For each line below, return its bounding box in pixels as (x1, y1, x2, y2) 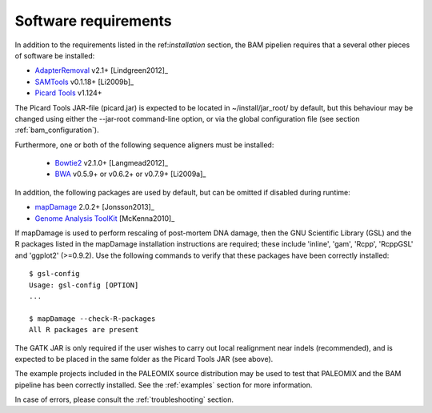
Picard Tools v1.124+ (34, 88, 103, 98)
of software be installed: (14, 50, 95, 60)
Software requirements (14, 12, 172, 30)
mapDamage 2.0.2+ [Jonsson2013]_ (34, 202, 155, 212)
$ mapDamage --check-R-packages (29, 314, 156, 323)
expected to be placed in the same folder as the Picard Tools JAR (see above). (14, 354, 274, 363)
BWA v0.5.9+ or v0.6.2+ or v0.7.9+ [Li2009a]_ (54, 169, 206, 179)
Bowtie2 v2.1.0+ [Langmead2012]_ (54, 158, 168, 168)
